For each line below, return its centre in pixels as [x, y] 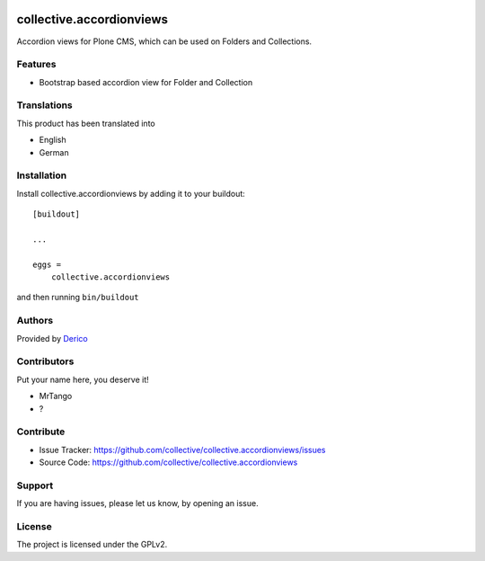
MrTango [56, 396]
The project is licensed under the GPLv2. [92, 545]
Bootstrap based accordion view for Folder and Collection [146, 82]
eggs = [47, 264]
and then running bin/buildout [78, 298]
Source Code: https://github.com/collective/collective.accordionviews [168, 462]
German [54, 152]
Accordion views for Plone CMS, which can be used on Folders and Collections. [164, 41]
